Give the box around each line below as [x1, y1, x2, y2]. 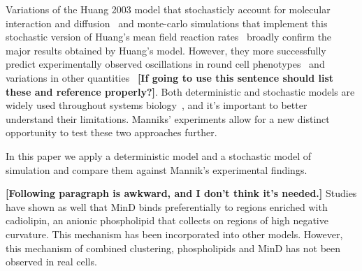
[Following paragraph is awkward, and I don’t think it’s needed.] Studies [6, 186, 357, 200]
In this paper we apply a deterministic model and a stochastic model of [6, 148, 312, 163]
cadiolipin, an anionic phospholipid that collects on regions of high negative [6, 213, 328, 228]
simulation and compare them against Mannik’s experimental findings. [6, 162, 307, 177]
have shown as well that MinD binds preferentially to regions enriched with [6, 199, 328, 214]
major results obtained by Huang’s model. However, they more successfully [6, 43, 326, 57]
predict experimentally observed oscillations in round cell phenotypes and [6, 57, 325, 71]
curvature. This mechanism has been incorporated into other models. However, [6, 226, 343, 241]
